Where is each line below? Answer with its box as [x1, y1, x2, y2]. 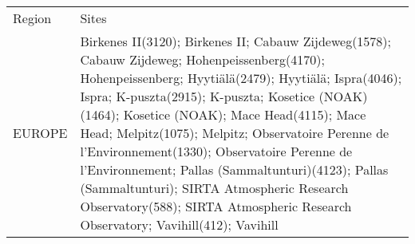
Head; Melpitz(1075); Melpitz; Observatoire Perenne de [80, 124, 389, 142]
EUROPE [13, 124, 68, 142]
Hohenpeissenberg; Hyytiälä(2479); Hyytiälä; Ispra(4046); [80, 69, 402, 87]
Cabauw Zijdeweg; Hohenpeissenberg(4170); [80, 50, 325, 69]
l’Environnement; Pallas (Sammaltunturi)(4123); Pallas [80, 160, 389, 179]
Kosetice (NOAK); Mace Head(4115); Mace [123, 105, 366, 124]
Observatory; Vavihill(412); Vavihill [80, 215, 279, 234]
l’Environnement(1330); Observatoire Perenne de [80, 142, 353, 160]
